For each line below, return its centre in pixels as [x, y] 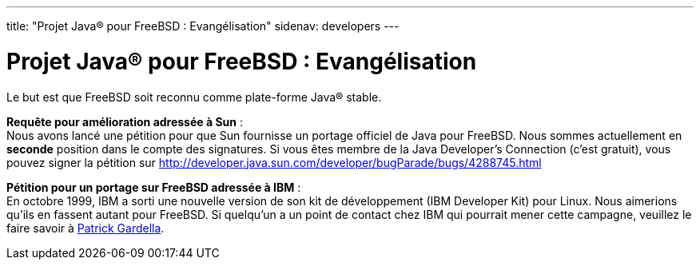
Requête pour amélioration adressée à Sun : [125, 121]
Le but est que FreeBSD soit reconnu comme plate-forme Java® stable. [194, 97]
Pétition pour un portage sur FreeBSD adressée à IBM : [154, 187]
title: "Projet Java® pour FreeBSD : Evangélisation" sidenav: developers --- [203, 26]
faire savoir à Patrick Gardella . [86, 228]
